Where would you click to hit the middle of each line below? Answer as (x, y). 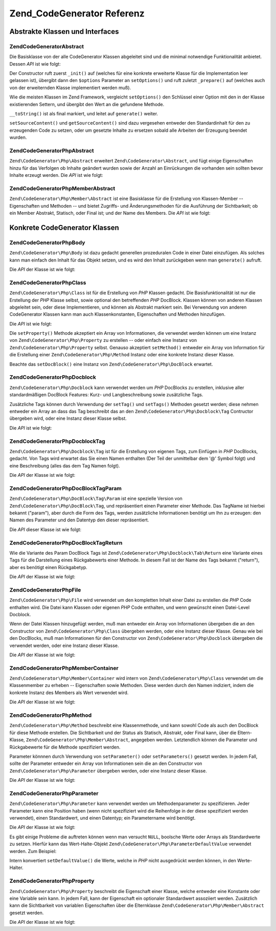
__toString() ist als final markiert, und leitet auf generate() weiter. (84, 114)
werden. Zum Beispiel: (33, 851)
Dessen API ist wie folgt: (35, 64)
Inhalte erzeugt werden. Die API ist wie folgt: (56, 175)
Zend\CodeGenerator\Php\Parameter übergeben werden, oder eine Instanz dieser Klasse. (108, 771)
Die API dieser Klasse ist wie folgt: (45, 529)
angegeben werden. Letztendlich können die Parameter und (194, 740)
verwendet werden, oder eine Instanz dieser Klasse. (64, 645)
